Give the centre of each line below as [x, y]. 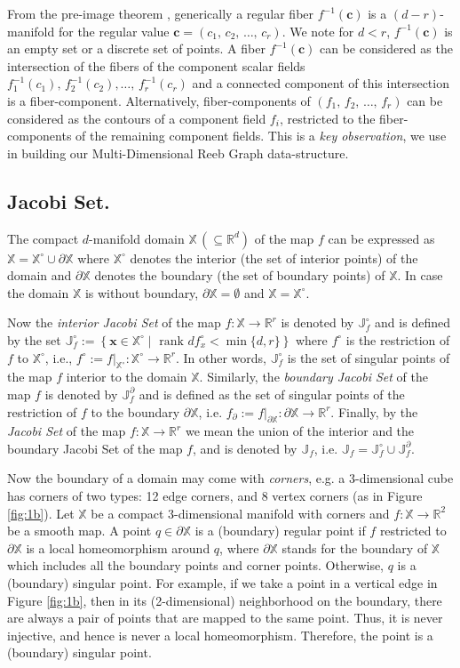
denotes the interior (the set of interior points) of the [274, 258]
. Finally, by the [374, 411]
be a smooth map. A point [79, 531]
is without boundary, [142, 292]
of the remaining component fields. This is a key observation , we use [261, 136]
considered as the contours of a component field [137, 118]
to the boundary [135, 411]
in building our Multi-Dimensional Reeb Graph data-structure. [178, 153]
